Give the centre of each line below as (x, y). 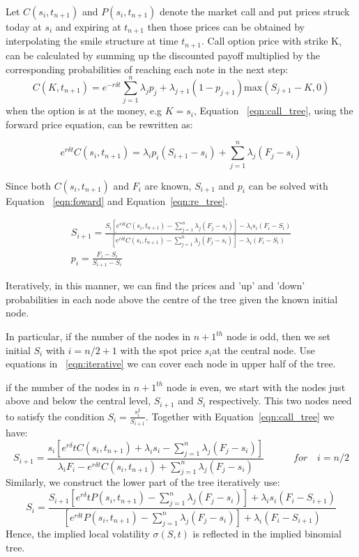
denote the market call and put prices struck (254, 11)
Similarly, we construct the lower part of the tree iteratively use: (143, 482)
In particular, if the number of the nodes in (98, 336)
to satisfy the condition (55, 416)
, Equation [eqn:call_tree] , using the (274, 110)
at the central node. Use (263, 350)
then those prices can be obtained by (226, 26)
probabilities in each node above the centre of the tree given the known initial (172, 299)
